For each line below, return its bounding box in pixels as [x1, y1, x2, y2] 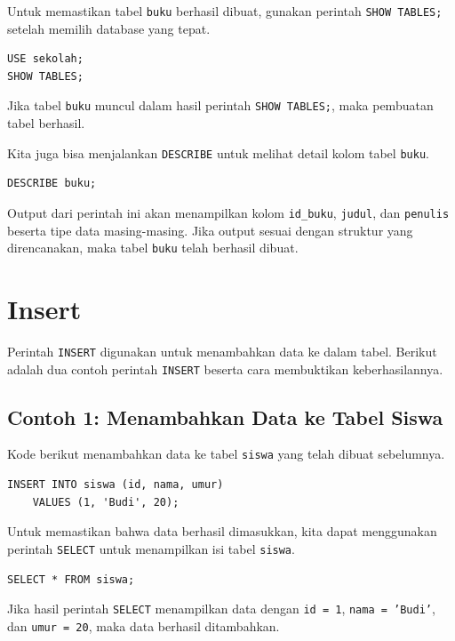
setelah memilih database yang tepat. [7, 19, 211, 37]
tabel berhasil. [7, 114, 85, 132]
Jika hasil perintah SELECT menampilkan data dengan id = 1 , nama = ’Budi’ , [7, 599, 435, 618]
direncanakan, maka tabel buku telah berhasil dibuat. [7, 238, 299, 257]
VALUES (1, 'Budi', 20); [32, 495, 180, 509]
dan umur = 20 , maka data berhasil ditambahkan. [7, 616, 280, 635]
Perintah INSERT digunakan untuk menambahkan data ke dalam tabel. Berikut [7, 341, 437, 360]
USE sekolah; [7, 52, 84, 66]
